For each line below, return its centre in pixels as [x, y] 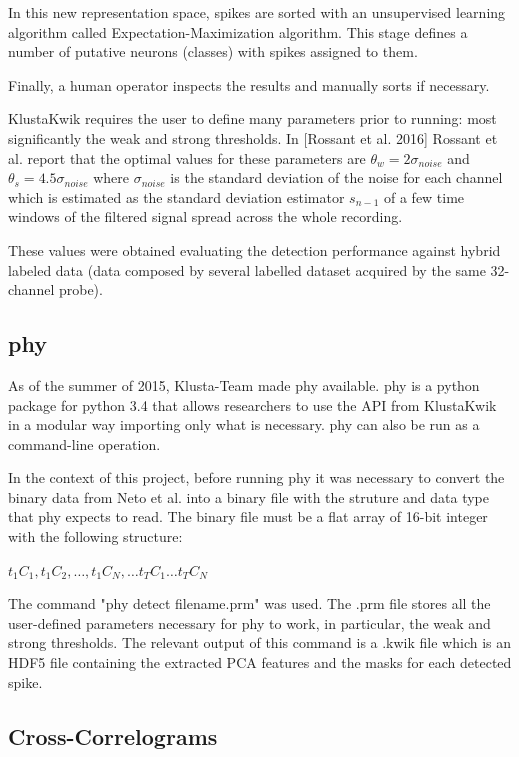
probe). [80, 289]
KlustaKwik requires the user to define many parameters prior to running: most [252, 118]
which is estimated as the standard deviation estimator [176, 196]
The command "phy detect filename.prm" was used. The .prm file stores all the [249, 603]
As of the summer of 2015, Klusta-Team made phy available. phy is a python [244, 384]
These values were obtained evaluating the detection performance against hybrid [254, 249]
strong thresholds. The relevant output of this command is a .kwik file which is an [260, 642]
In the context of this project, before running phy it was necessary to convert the [256, 477]
